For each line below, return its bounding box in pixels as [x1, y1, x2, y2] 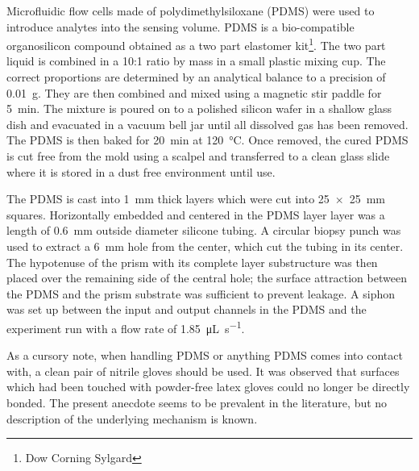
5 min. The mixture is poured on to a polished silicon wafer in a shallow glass [6, 100, 392, 117]
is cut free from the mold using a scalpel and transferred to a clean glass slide [6, 148, 390, 164]
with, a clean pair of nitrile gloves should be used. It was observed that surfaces [6, 362, 400, 379]
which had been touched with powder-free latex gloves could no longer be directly [6, 378, 410, 395]
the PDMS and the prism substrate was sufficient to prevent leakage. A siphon [6, 285, 396, 302]
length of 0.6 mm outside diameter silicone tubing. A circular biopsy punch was [6, 222, 401, 239]
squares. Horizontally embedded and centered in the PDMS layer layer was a [6, 206, 385, 223]
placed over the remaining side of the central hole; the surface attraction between [6, 269, 407, 286]
